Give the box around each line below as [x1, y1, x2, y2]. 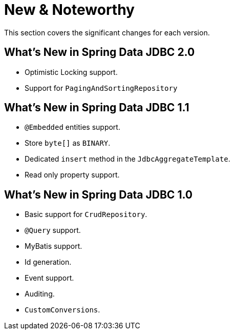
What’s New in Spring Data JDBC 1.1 [4, 101, 189, 114]
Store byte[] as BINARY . [25, 139, 111, 148]
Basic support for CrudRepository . [25, 210, 147, 219]
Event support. [25, 273, 74, 283]
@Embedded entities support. [25, 123, 120, 132]
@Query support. [25, 226, 81, 235]
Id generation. [25, 258, 72, 267]
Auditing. [25, 289, 55, 299]
